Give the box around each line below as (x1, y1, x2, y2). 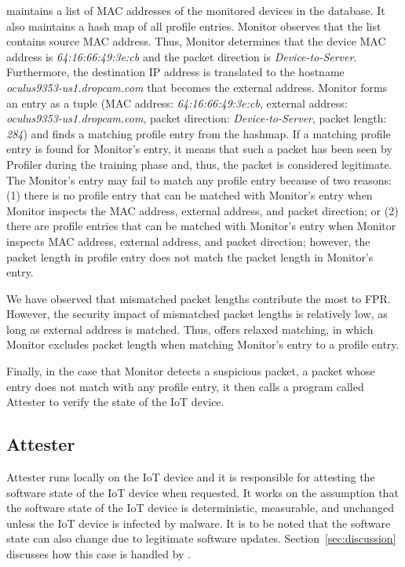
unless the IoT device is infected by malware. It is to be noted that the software (6, 514, 391, 531)
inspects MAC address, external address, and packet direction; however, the (6, 232, 370, 249)
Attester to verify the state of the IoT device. (6, 393, 224, 410)
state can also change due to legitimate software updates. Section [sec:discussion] (6, 530, 396, 547)
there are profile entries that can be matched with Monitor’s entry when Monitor (6, 218, 396, 234)
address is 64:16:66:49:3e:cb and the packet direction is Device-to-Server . (6, 48, 357, 64)
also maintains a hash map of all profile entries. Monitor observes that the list (6, 17, 381, 34)
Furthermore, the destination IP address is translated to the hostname (6, 64, 345, 80)
